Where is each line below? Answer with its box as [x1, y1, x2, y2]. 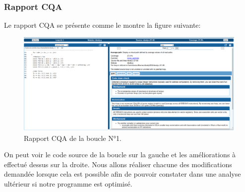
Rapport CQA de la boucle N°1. [24, 132, 122, 143]
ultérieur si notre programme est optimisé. [4, 179, 132, 189]
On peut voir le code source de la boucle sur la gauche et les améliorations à [4, 149, 236, 160]
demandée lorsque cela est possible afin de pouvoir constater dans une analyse [4, 169, 241, 179]
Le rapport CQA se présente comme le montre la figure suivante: [4, 20, 201, 30]
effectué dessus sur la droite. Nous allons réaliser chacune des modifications [4, 159, 232, 169]
